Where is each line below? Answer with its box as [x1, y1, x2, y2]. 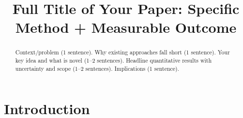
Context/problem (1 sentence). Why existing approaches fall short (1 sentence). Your [15, 48, 230, 56]
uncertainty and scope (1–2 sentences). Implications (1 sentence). [15, 64, 180, 72]
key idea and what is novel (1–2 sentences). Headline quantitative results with [15, 56, 212, 65]
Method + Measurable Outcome [15, 17, 237, 37]
